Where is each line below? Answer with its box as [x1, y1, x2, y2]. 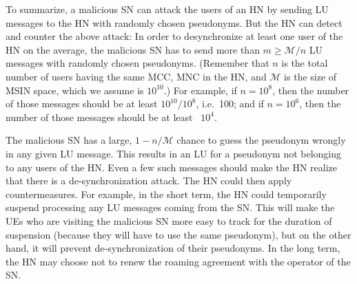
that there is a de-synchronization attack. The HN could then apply [6, 173, 292, 188]
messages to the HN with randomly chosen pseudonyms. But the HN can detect [6, 15, 343, 30]
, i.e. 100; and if [196, 96, 264, 111]
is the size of [284, 69, 337, 83]
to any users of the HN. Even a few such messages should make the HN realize [6, 160, 337, 174]
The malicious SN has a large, [6, 133, 132, 147]
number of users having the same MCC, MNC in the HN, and [6, 69, 267, 83]
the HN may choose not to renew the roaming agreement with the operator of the [6, 254, 351, 268]
